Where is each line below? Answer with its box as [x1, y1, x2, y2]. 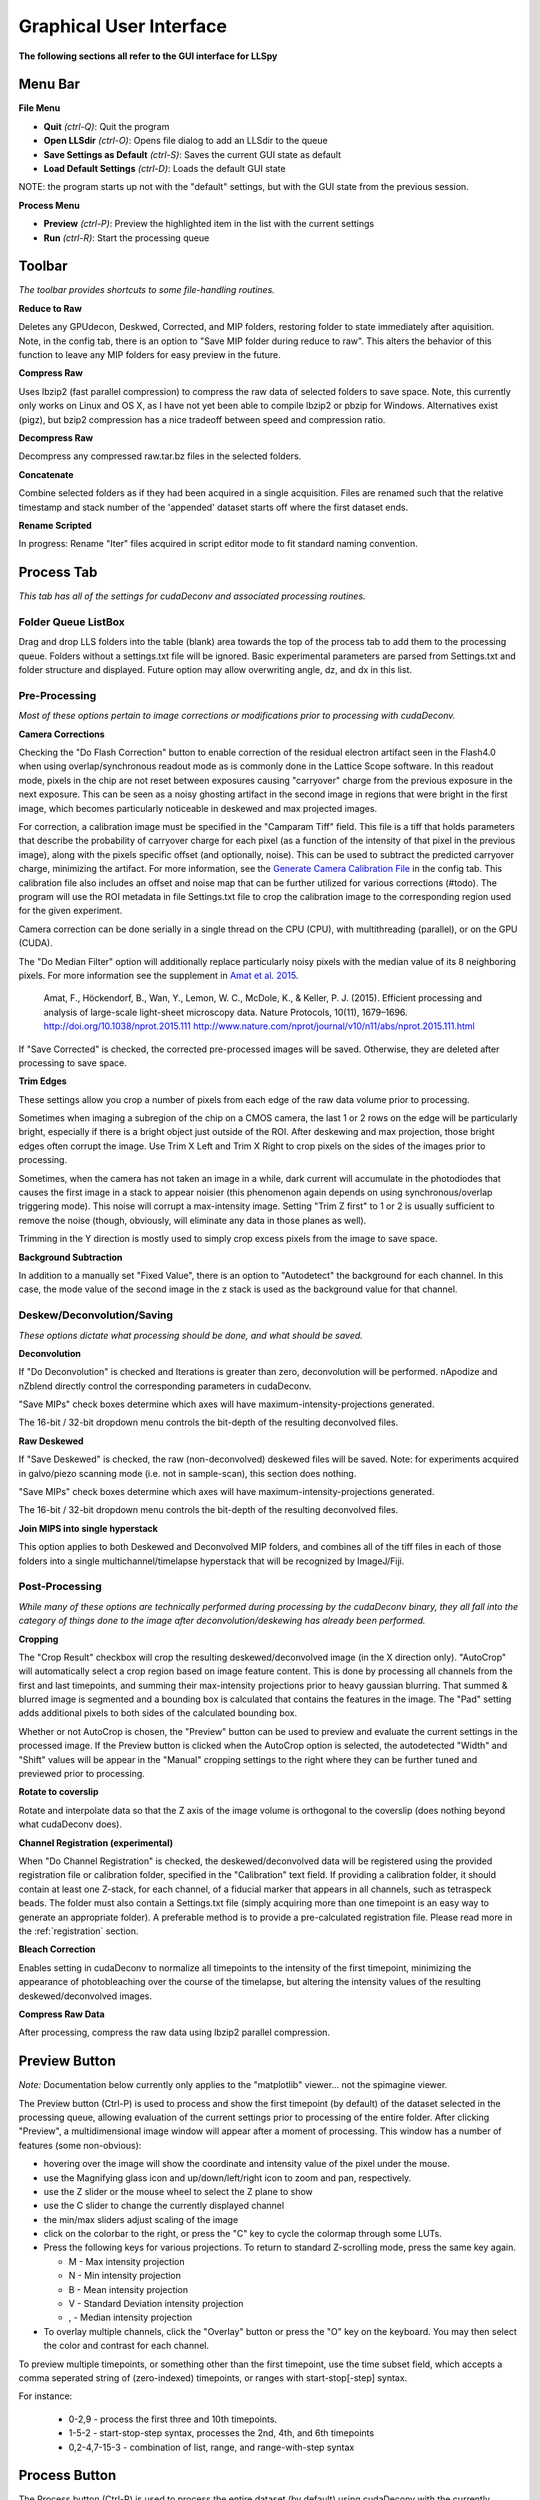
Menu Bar [18, 76, 80, 93]
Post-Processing [18, 1580, 102, 1594]
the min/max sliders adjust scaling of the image [43, 2213, 239, 2225]
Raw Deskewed [18, 1435, 84, 1447]
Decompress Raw [18, 432, 94, 444]
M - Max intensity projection [68, 2255, 185, 2267]
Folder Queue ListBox [18, 615, 125, 629]
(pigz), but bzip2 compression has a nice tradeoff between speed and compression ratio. [18, 413, 386, 425]
